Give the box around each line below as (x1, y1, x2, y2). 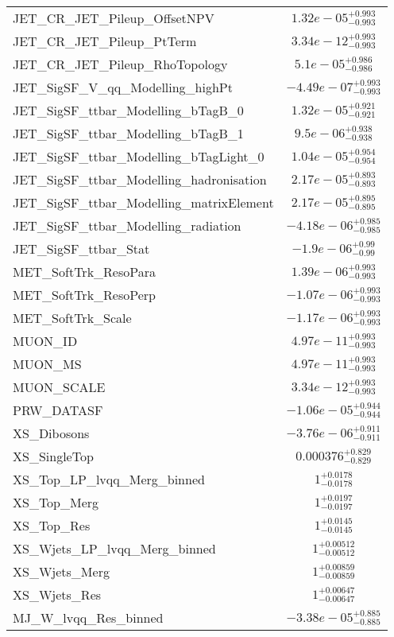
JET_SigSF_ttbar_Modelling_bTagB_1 (13, 124, 244, 142)
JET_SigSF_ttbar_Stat (13, 239, 150, 258)
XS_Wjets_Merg (13, 562, 110, 581)
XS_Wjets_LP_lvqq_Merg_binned (13, 539, 216, 557)
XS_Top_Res (13, 516, 91, 534)
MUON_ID (13, 332, 78, 350)
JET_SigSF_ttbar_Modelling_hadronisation (13, 170, 267, 188)
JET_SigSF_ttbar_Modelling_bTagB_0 (13, 101, 244, 119)
